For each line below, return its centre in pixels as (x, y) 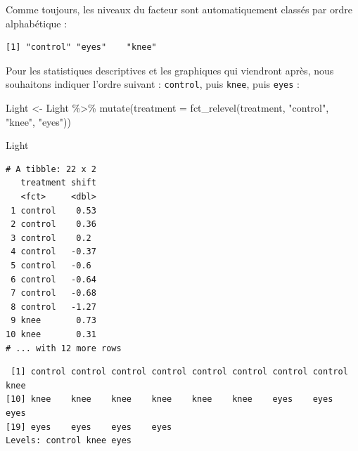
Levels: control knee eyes (69, 441)
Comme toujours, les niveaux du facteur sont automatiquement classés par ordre (179, 9)
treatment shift (58, 183)
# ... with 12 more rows (64, 348)
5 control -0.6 (51, 265)
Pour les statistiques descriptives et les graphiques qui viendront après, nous (170, 70)
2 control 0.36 (53, 224)
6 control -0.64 (53, 279)
